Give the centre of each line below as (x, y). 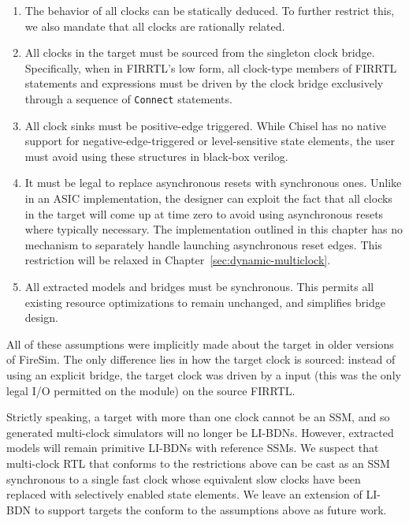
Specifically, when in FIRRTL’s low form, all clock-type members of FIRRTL (211, 67)
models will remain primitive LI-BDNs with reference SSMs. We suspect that (193, 448)
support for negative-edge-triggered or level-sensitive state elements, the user (210, 141)
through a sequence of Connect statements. (128, 98)
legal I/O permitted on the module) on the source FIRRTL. (151, 390)
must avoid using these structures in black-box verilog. (156, 156)
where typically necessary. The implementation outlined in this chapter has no (214, 229)
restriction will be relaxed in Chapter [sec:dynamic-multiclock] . (178, 260)
